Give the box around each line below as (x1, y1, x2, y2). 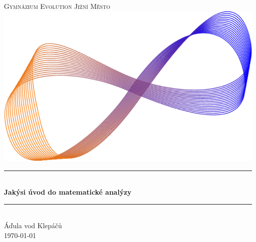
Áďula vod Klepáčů (4, 220, 62, 231)
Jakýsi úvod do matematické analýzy (4, 187, 132, 197)
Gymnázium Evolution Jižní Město (4, 1, 110, 11)
